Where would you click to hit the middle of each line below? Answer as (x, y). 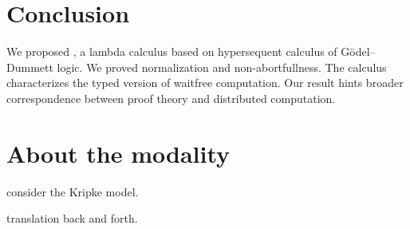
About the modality (118, 153)
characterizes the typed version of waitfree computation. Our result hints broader (205, 83)
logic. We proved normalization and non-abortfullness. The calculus (222, 67)
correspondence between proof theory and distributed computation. (171, 98)
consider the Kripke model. (73, 191)
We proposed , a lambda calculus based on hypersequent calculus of (172, 51)
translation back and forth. (72, 218)
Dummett (30, 67)
